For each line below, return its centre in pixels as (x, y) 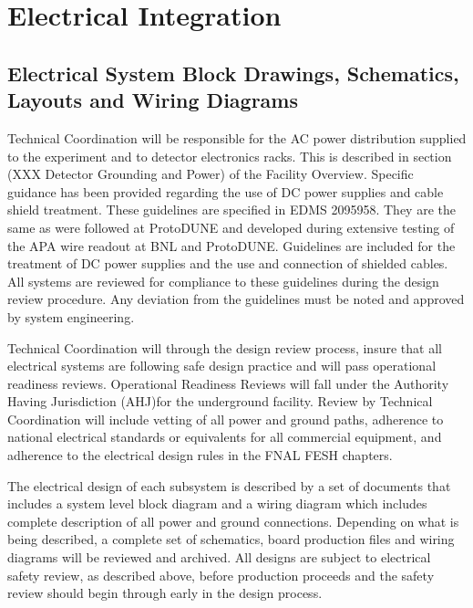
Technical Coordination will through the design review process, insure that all (225, 347)
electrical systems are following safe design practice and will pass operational (222, 366)
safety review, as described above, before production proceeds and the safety (221, 575)
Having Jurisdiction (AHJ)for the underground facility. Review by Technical (220, 401)
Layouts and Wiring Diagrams (153, 100)
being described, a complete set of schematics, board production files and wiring (231, 539)
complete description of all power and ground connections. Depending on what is (233, 521)
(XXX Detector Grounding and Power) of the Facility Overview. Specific (211, 174)
